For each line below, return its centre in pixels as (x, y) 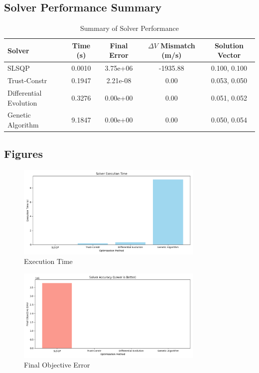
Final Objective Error (57, 365)
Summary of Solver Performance (129, 28)
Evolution (22, 102)
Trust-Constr (27, 80)
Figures (23, 154)
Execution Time (48, 261)
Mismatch (178, 45)
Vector (229, 55)
